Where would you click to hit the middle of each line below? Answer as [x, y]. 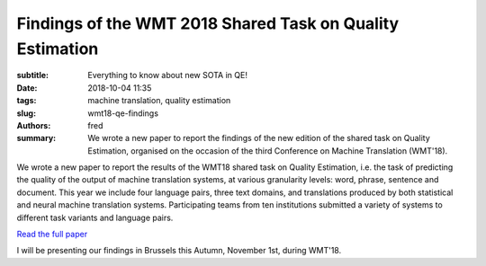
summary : [36, 138]
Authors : [34, 125]
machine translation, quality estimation [159, 101]
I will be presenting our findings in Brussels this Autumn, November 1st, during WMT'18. [179, 251]
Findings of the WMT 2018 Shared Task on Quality [208, 23]
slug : [26, 113]
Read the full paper [52, 235]
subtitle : [33, 75]
